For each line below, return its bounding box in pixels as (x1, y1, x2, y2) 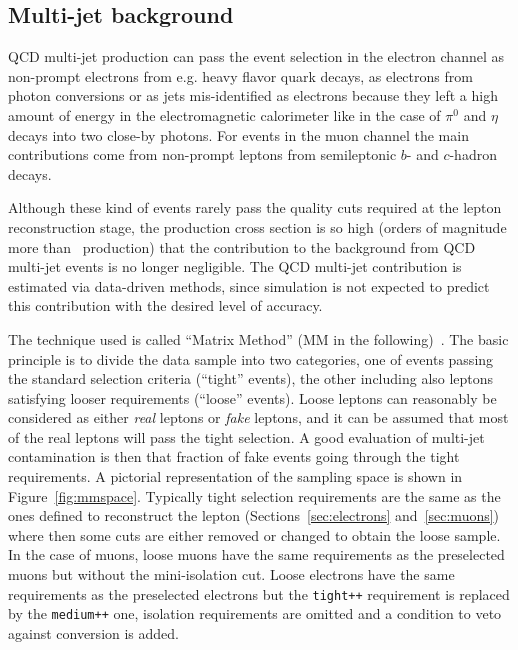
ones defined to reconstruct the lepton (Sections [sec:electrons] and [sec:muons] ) (8, 505, 500, 526)
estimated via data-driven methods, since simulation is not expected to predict (8, 275, 490, 296)
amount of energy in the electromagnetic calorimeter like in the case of (8, 104, 441, 125)
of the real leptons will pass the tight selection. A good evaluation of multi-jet (8, 426, 485, 447)
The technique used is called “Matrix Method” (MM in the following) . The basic (8, 328, 509, 349)
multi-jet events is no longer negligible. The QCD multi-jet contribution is (8, 256, 462, 277)
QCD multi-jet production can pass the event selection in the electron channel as (8, 46, 504, 67)
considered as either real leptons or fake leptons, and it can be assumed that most (8, 407, 509, 428)
